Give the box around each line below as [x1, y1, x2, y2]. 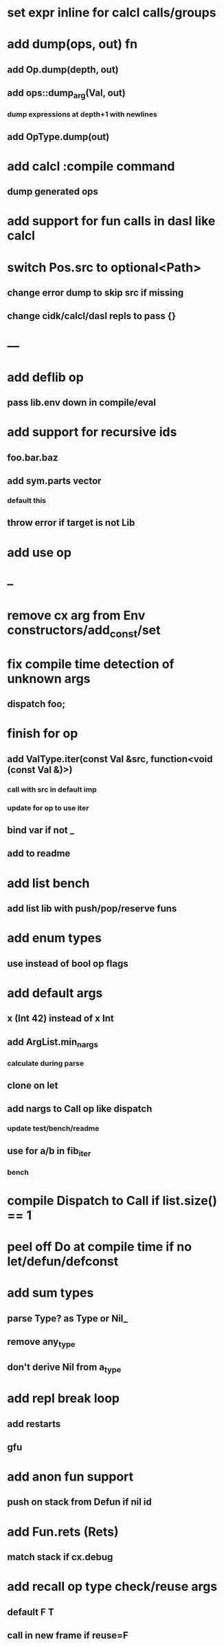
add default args [7, 985, 103, 1000]
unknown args [7, 670, 91, 686]
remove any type [7, 1336, 76, 1350]
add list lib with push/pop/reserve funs [7, 903, 177, 914]
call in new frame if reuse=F [7, 1629, 128, 1641]
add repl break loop [7, 1390, 120, 1406]
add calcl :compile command [7, 158, 175, 174]
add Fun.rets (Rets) [7, 1524, 119, 1539]
